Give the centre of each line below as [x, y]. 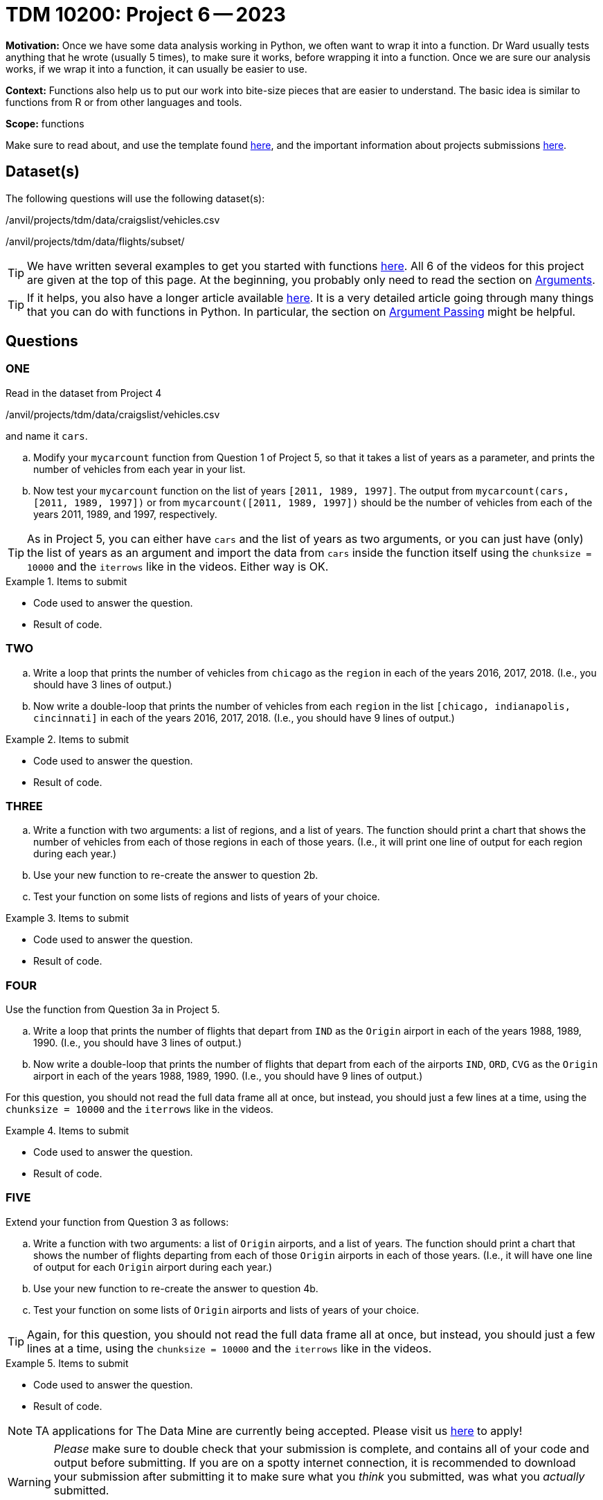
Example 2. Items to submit [67, 739]
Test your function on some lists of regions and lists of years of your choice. [207, 897]
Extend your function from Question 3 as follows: [117, 1222]
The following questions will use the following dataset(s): [135, 198]
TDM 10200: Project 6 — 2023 [146, 15]
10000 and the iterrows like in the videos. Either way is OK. [178, 566]
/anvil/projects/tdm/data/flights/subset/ [95, 241]
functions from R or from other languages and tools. [124, 102]
